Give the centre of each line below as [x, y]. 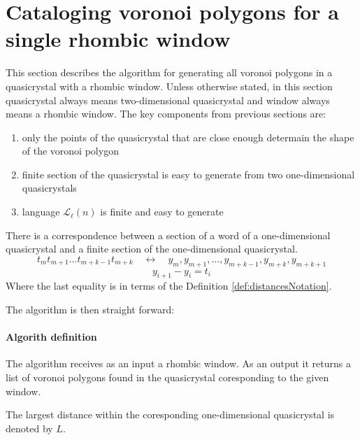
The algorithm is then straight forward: [90, 310]
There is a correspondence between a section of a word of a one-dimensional [168, 235]
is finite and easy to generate [162, 212]
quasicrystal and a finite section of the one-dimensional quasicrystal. [152, 249]
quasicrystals [49, 188]
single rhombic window [118, 39]
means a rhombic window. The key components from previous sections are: [166, 114]
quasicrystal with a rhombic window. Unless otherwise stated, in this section [169, 86]
